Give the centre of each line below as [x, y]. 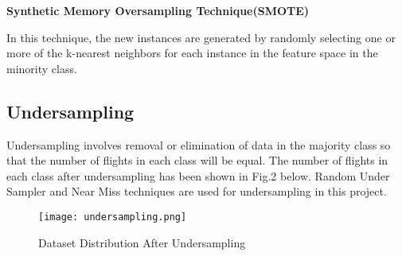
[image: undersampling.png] [113, 217]
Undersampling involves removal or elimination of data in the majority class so [199, 144]
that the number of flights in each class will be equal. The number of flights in [197, 160]
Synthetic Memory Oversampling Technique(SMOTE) [158, 10]
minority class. [42, 68]
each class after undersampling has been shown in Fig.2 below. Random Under [198, 175]
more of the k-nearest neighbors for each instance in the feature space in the [192, 53]
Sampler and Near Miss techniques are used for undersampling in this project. [197, 191]
